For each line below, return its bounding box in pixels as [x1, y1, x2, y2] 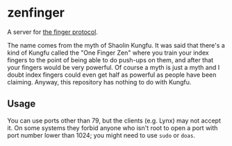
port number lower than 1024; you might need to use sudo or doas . [7, 131, 196, 139]
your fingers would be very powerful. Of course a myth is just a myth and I [7, 63, 220, 71]
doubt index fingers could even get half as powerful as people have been [7, 71, 217, 79]
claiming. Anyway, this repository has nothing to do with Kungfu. [7, 77, 192, 86]
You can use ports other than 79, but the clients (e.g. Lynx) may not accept [7, 116, 221, 125]
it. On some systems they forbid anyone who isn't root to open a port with [7, 123, 218, 132]
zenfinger [7, 5, 65, 21]
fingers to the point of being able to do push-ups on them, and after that [7, 55, 214, 64]
